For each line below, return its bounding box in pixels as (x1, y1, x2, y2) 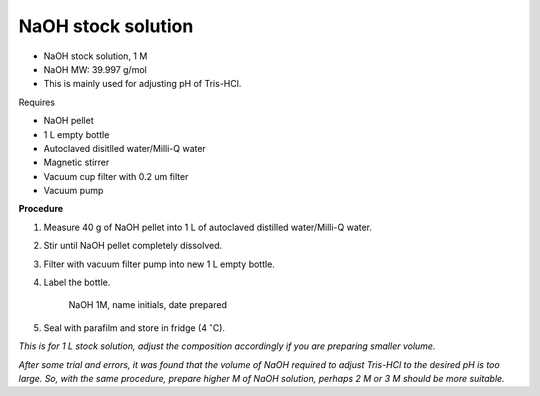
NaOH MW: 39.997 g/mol (43, 63, 147, 75)
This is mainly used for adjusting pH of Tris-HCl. (43, 78, 242, 90)
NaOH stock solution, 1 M (43, 50, 148, 62)
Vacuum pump (43, 185, 104, 197)
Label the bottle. (43, 276, 111, 289)
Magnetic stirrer (43, 156, 110, 169)
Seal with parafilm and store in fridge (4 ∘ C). (43, 321, 225, 334)
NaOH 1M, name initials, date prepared (68, 299, 227, 311)
